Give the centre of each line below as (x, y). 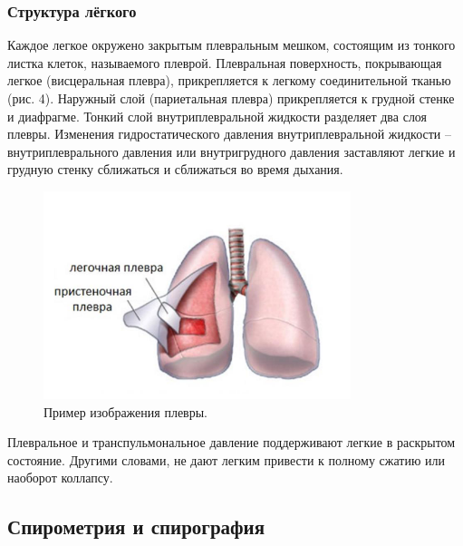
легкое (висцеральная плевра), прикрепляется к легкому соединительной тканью (229, 80)
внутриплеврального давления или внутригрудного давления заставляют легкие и (231, 151)
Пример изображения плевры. (126, 411)
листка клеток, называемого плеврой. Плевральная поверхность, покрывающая (225, 62)
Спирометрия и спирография (136, 526)
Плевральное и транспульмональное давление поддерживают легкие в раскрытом (231, 442)
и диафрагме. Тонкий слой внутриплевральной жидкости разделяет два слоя (217, 116)
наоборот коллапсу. (60, 478)
